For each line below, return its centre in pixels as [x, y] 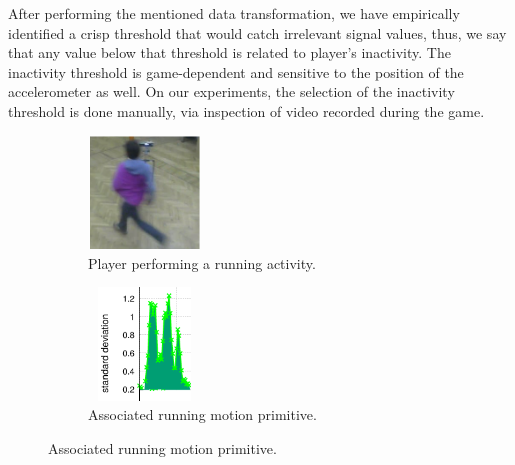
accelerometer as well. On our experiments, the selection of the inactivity [231, 91]
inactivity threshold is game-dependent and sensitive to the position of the [236, 71]
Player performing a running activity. [202, 262]
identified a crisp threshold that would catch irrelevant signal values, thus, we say [257, 32]
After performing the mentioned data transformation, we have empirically [234, 13]
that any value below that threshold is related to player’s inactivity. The [229, 52]
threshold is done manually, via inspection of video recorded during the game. [246, 110]
